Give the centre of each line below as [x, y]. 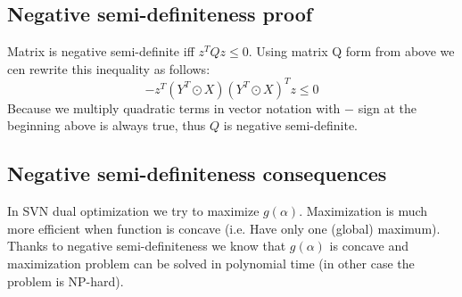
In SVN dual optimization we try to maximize [133, 211]
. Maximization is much [363, 211]
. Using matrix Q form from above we [351, 51]
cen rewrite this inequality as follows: [109, 68]
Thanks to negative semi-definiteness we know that [147, 246]
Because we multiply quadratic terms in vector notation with [174, 107]
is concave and [369, 246]
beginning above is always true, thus [107, 125]
